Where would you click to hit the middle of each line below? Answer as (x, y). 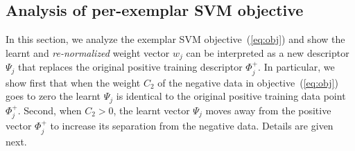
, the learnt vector (151, 110)
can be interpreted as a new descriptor (268, 52)
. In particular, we (296, 67)
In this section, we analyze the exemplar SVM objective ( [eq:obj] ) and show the (175, 39)
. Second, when (50, 110)
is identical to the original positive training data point (231, 96)
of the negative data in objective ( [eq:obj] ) (248, 82)
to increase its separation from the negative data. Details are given (192, 126)
